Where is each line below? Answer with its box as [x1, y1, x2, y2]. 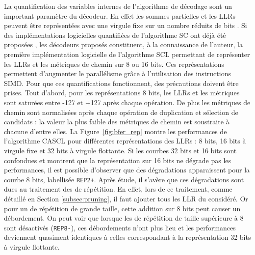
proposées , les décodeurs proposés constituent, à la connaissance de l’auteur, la [4, 39, 243, 50]
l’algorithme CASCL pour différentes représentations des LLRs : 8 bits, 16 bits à [4, 136, 246, 146]
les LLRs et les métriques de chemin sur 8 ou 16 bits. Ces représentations [4, 58, 224, 69]
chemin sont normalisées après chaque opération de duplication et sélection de [4, 107, 238, 117]
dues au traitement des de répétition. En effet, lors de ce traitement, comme [4, 184, 232, 194]
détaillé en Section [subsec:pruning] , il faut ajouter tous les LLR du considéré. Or [4, 193, 248, 203]
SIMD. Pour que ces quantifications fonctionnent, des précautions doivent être [4, 78, 239, 88]
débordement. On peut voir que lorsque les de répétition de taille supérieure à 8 [4, 213, 244, 223]
